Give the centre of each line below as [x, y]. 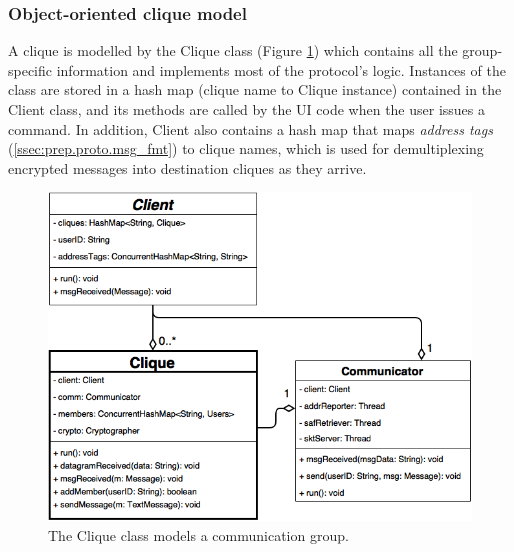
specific [30, 69]
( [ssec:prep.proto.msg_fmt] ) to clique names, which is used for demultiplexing [246, 148]
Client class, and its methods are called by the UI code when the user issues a [247, 109]
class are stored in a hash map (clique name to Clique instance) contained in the [255, 89]
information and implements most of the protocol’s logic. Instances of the [281, 69]
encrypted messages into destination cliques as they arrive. [187, 167]
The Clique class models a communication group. [198, 534]
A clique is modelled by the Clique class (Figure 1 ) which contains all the [233, 50]
